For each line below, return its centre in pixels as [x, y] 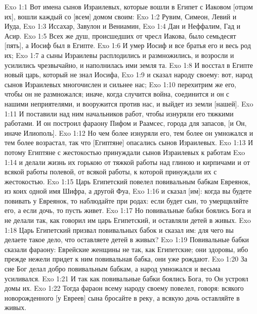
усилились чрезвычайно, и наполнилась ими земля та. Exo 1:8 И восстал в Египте [129, 65]
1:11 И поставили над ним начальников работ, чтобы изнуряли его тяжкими [119, 113]
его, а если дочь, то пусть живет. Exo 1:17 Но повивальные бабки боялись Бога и [128, 210]
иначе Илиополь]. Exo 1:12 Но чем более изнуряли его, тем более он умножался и [129, 132]
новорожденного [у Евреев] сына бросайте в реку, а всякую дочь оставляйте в [122, 297]
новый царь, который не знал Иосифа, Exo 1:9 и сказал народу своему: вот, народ [128, 75]
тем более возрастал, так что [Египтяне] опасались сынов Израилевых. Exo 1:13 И [129, 142]
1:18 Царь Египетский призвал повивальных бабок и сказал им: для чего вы [119, 230]
